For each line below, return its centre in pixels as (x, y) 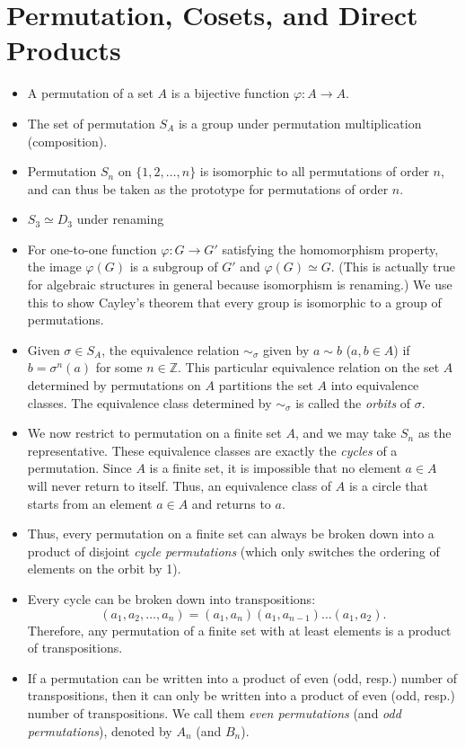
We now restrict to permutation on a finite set (154, 433)
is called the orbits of (353, 402)
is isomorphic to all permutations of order (314, 171)
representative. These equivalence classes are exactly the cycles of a (212, 450)
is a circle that (388, 485)
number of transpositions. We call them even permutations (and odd (214, 712)
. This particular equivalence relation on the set (309, 367)
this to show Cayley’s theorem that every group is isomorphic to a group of (234, 302)
